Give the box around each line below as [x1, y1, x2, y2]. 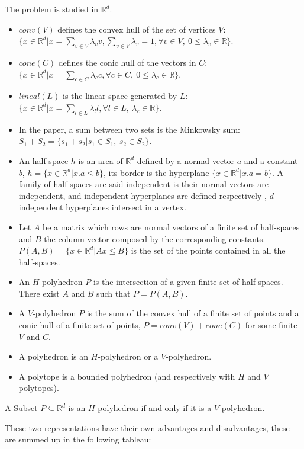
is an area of [78, 154, 123, 166]
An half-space [18, 154, 69, 166]
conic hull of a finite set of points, [18, 319, 141, 331]
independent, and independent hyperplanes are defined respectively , [18, 189, 267, 201]
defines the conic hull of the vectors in [58, 56, 196, 68]
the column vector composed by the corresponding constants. [44, 232, 266, 245]
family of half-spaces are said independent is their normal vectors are [18, 178, 269, 190]
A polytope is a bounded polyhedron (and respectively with [18, 370, 235, 382]
